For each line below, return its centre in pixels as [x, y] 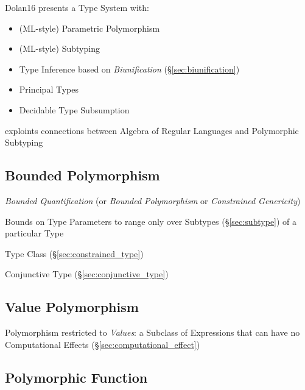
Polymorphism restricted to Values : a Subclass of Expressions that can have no [152, 332]
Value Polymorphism [72, 307]
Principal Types [49, 89]
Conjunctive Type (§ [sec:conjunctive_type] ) [87, 274]
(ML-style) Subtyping [59, 48]
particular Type [34, 233]
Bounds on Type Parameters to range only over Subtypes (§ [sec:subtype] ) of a [151, 221]
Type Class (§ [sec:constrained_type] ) [74, 253]
